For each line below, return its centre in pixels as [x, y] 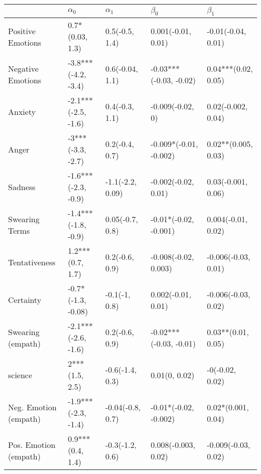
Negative [23, 68]
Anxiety [22, 112]
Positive [22, 31]
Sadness [22, 187]
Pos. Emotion [32, 444]
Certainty [25, 300]
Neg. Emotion [32, 407]
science [20, 375]
